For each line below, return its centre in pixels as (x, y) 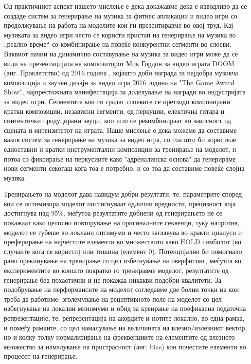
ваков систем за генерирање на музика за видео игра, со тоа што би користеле (120, 139)
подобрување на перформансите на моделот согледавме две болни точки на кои (121, 289)
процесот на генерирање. (41, 356)
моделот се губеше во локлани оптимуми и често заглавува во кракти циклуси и (123, 232)
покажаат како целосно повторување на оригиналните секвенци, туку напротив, (122, 223)
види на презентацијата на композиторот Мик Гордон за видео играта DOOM (119, 63)
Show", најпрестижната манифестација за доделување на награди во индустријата (125, 92)
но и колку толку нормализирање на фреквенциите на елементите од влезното (119, 337)
